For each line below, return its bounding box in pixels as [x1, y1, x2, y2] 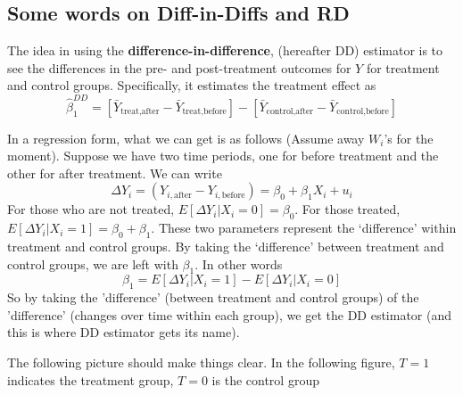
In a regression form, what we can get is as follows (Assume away [7, 128, 365, 147]
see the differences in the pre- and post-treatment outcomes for [7, 58, 351, 77]
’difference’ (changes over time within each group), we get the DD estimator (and [7, 305, 452, 324]
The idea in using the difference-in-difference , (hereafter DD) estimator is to [7, 41, 443, 60]
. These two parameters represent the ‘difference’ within [151, 218, 457, 237]
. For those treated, [294, 200, 401, 218]
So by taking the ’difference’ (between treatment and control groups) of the [7, 288, 419, 307]
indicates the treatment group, [7, 370, 174, 389]
